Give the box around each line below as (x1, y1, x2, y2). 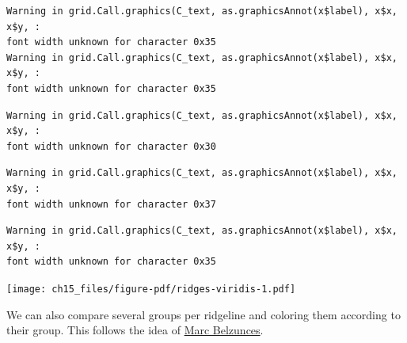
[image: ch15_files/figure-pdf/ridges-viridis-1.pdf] (6, 283, 296, 295)
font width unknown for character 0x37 (6, 198, 216, 210)
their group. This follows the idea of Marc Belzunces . (6, 322, 264, 338)
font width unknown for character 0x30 (6, 140, 216, 152)
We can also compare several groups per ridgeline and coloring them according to (6, 306, 401, 322)
